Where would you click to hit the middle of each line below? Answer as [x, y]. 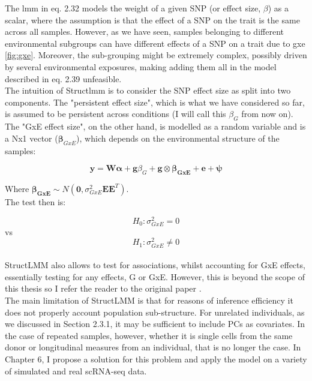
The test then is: [35, 201]
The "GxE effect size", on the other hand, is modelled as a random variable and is [155, 126]
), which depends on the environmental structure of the [178, 138]
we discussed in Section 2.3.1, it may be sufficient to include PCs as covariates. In [155, 324]
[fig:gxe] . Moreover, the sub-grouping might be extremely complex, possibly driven [156, 55]
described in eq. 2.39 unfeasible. [63, 78]
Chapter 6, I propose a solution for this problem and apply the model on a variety [156, 358]
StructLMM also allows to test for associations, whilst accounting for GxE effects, [155, 265]
